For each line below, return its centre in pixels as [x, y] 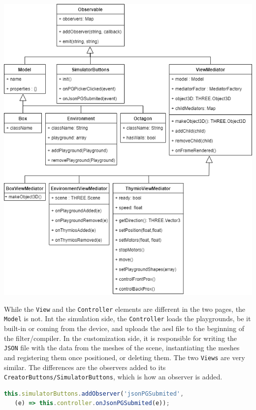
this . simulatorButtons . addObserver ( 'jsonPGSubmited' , [94, 393]
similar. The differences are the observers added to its [85, 367]
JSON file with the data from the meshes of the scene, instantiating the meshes [122, 348]
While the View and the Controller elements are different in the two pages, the [125, 309]
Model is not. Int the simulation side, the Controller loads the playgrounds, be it [128, 318]
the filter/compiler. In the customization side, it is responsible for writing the [121, 338]
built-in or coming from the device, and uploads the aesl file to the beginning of [124, 328]
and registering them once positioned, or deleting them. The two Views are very [125, 357]
